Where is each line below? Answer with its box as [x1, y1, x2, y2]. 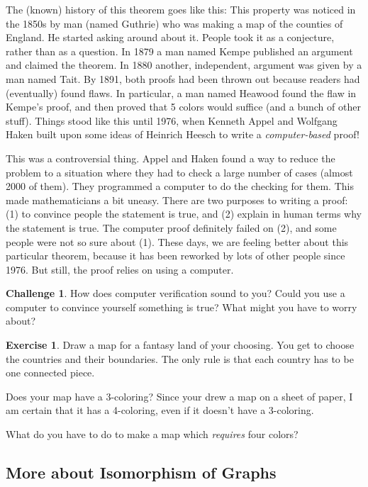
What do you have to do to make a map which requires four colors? [6, 427, 299, 442]
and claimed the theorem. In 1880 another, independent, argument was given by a [6, 57, 362, 72]
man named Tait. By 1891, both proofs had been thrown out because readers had [6, 71, 360, 86]
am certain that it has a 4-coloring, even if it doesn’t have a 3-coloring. [6, 403, 314, 418]
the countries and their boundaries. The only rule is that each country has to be [6, 351, 354, 366]
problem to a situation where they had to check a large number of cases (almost [6, 164, 353, 179]
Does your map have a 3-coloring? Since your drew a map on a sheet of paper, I [6, 388, 353, 403]
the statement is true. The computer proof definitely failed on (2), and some [6, 220, 337, 235]
